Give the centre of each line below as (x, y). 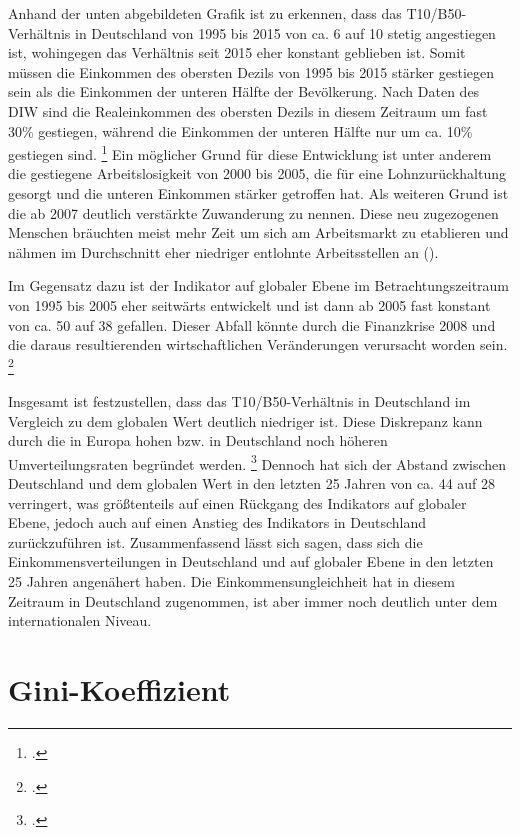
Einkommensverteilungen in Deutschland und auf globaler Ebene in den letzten (251, 561)
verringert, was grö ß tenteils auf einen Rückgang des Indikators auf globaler (237, 502)
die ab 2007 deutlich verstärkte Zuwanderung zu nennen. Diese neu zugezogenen (253, 212)
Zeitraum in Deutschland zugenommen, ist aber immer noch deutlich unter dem (253, 600)
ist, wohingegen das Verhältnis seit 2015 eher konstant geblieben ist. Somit (237, 52)
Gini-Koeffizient (119, 688)
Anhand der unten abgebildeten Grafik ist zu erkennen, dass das (205, 13)
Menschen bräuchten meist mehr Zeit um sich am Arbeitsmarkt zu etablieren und (258, 232)
